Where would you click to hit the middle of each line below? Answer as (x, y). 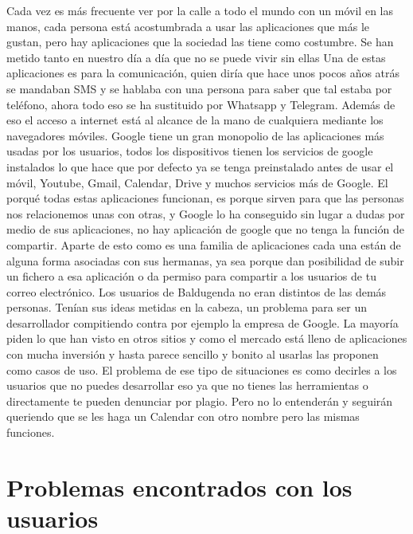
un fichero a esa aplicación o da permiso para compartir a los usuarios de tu (191, 276)
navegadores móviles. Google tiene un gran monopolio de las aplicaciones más (195, 135)
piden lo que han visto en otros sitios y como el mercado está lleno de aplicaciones (207, 338)
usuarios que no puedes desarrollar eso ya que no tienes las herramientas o (187, 385)
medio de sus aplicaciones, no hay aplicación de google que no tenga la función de (205, 229)
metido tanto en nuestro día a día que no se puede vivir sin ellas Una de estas (196, 57)
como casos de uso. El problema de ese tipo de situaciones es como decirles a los (202, 369)
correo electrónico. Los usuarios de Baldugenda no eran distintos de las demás (197, 291)
